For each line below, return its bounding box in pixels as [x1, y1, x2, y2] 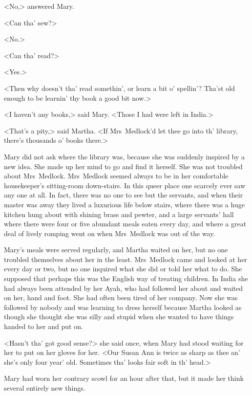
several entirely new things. [4, 383, 85, 393]
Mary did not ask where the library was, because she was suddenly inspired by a [4, 151, 245, 161]
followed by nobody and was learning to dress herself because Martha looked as [4, 302, 242, 312]
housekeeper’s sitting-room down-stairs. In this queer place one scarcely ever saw [4, 180, 246, 190]
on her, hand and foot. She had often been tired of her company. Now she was [4, 292, 238, 303]
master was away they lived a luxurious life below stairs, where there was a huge [4, 199, 245, 209]
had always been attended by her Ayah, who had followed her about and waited [4, 283, 243, 293]
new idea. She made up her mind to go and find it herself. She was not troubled [4, 161, 243, 171]
